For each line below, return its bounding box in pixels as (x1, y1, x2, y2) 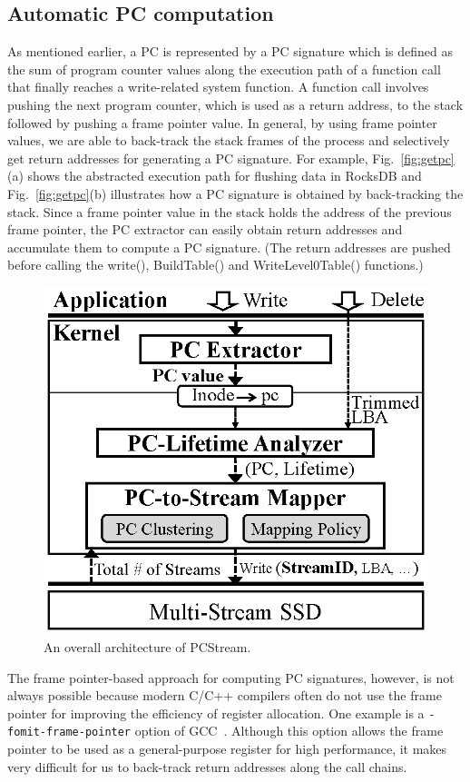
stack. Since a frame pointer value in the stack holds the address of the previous (7, 202, 452, 221)
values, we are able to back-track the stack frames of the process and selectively (7, 131, 450, 150)
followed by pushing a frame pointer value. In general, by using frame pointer (7, 113, 437, 132)
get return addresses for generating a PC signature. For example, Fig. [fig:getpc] (7, 148, 455, 167)
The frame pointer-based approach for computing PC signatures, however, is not (7, 668, 455, 687)
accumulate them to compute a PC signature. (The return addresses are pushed (7, 237, 451, 256)
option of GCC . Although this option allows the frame (134, 721, 444, 740)
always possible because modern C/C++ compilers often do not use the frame (7, 686, 442, 705)
